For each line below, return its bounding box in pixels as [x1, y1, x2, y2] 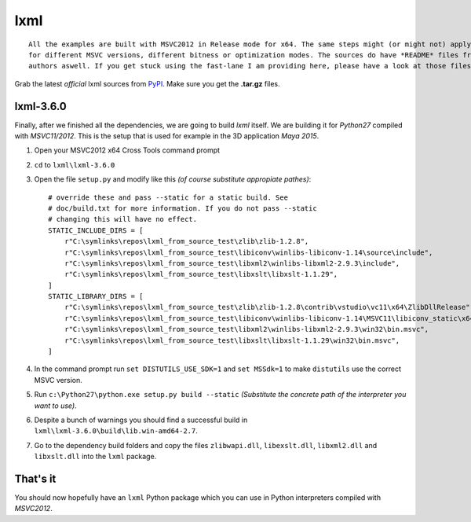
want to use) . [34, 401, 78, 410]
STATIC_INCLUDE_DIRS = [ [48, 226, 144, 235]
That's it [14, 472, 57, 485]
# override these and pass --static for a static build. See [48, 193, 288, 202]
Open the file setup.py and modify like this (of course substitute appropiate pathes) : [34, 175, 312, 184]
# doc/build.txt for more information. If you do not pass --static [48, 204, 317, 212]
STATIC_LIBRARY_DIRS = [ [48, 292, 144, 301]
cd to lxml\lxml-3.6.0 [34, 160, 115, 169]
